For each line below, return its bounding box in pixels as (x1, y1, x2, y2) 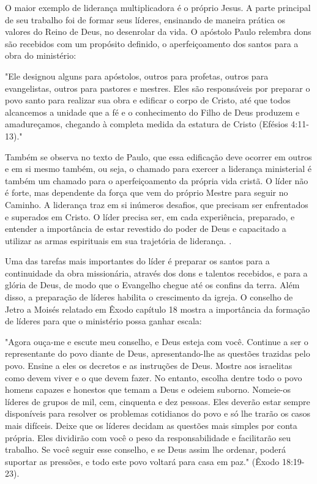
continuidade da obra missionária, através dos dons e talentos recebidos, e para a (5, 266, 308, 279)
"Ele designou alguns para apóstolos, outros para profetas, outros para (5, 69, 269, 82)
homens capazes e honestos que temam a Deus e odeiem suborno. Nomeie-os (5, 383, 291, 396)
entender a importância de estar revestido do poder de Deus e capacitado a (5, 222, 286, 235)
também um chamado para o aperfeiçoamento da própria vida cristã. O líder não (5, 174, 308, 187)
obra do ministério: (5, 49, 76, 62)
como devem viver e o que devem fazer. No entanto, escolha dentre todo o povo (5, 371, 302, 384)
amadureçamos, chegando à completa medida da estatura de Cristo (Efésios (5, 117, 288, 130)
